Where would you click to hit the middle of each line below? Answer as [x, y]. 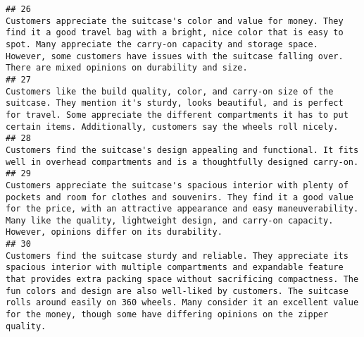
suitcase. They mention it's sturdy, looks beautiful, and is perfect [175, 103]
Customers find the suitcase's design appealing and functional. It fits [182, 150]
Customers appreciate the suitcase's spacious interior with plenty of [177, 185]
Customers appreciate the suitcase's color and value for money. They [175, 21]
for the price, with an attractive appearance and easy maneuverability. [182, 209]
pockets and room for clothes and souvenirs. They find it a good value [180, 197]
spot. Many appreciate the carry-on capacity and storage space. [162, 44]
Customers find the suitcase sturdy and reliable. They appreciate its [177, 256]
